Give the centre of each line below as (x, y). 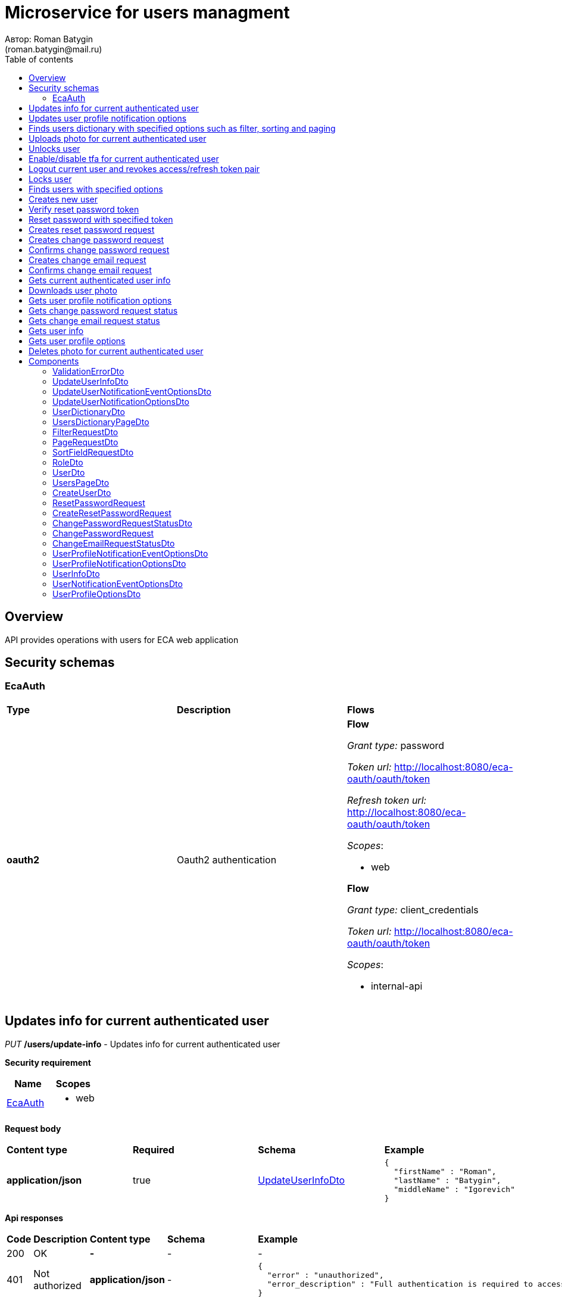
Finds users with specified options (96, 189)
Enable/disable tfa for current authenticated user (124, 158)
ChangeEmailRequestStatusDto (114, 543)
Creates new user (63, 199)
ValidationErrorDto (88, 371)
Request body (33, 1128)
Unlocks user (54, 148)
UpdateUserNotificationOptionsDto (121, 401)
